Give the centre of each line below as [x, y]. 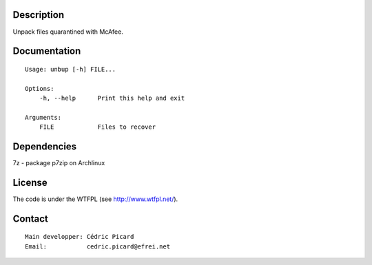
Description [39, 15]
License [30, 182]
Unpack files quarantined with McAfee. [68, 32]
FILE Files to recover [97, 127]
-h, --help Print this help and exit [112, 98]
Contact [30, 219]
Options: [40, 88]
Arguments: [43, 117]
